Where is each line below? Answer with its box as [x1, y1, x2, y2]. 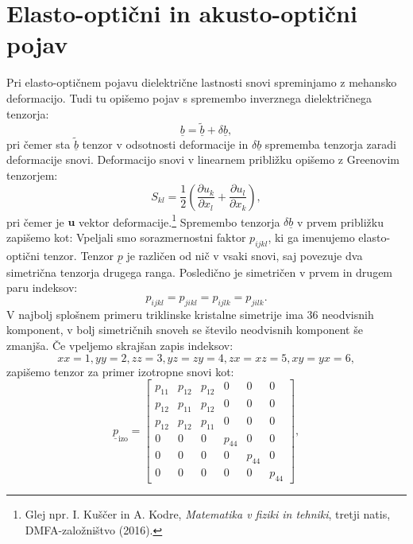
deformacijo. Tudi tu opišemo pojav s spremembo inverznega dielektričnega [6, 89, 372, 106]
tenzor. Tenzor [43, 247, 114, 263]
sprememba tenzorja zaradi [264, 135, 396, 152]
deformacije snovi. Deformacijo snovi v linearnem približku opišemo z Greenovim [6, 151, 399, 168]
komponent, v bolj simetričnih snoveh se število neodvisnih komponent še [6, 321, 363, 338]
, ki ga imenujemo [268, 228, 355, 245]
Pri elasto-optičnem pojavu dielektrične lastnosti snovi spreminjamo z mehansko [6, 74, 397, 91]
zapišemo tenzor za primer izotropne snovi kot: [6, 363, 234, 379]
